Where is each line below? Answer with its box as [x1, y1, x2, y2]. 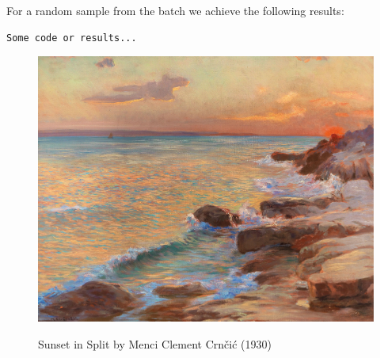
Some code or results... [6, 32, 137, 44]
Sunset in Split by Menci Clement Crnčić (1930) [38, 335, 272, 352]
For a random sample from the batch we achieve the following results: [6, 2, 344, 18]
